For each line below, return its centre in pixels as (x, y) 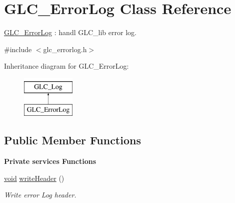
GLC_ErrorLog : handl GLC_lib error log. (70, 32)
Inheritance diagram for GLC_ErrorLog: (66, 66)
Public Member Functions (72, 140)
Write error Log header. (40, 195)
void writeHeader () (34, 178)
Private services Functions (50, 161)
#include (18, 49)
